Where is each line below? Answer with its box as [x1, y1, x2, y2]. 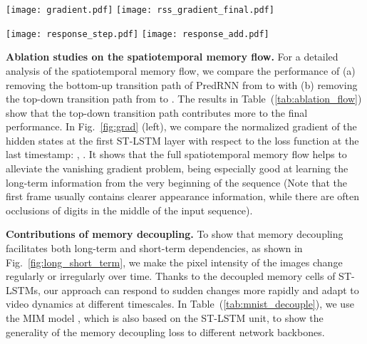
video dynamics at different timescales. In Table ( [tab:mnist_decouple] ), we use [6, 296, 354, 311]
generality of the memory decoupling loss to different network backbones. [6, 324, 325, 339]
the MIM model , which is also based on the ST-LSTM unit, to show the [6, 311, 324, 325]
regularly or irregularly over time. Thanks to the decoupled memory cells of [6, 269, 336, 283]
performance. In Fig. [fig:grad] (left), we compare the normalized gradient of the [6, 119, 357, 134]
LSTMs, [6, 282, 41, 297]
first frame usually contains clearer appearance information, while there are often [6, 189, 360, 204]
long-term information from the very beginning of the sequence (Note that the [6, 174, 347, 189]
